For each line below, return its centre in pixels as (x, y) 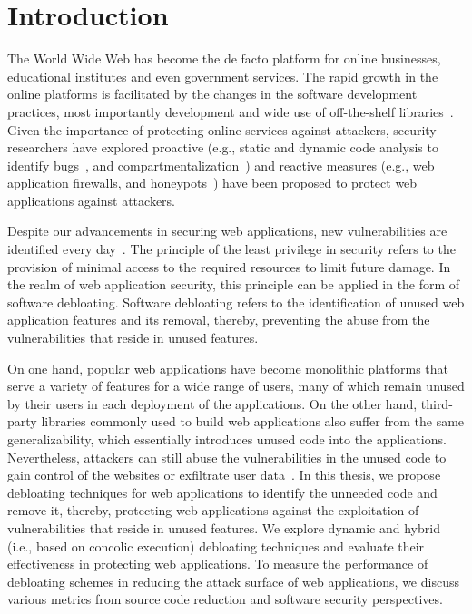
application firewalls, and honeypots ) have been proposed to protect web (212, 183)
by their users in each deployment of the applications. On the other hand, (212, 403)
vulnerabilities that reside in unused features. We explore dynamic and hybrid (224, 527)
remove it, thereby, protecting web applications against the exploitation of (213, 510)
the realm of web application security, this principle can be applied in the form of (234, 284)
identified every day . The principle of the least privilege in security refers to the (231, 249)
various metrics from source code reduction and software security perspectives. (225, 599)
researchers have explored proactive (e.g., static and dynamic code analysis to (223, 147)
